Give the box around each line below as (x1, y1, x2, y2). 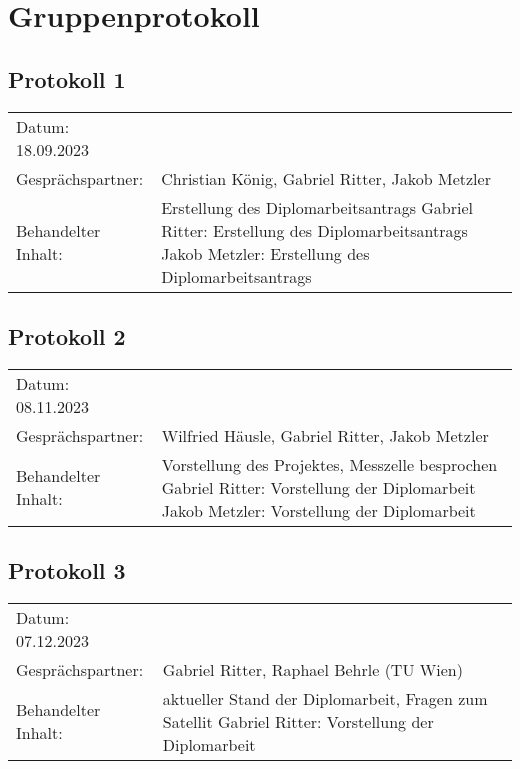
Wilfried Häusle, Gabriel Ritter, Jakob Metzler (161, 423, 489, 447)
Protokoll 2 (8, 320, 126, 351)
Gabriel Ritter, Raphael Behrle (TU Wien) (162, 657, 463, 681)
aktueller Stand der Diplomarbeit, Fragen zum (162, 686, 488, 710)
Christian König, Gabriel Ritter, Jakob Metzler (161, 166, 491, 190)
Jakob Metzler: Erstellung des (161, 241, 370, 265)
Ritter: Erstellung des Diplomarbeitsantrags (161, 218, 468, 242)
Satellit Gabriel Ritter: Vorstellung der (162, 709, 434, 733)
